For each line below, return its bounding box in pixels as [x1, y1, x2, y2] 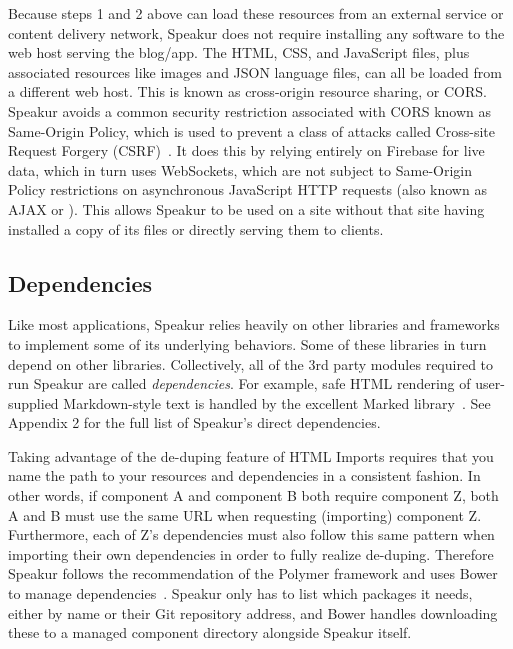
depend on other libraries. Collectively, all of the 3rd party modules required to [8, 353, 494, 374]
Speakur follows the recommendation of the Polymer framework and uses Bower [8, 563, 498, 584]
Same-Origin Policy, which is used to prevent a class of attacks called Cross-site [8, 120, 495, 141]
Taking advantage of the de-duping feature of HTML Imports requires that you [8, 445, 494, 466]
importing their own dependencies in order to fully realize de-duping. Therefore [8, 543, 494, 564]
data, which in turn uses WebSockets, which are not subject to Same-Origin [8, 159, 472, 180]
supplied [8, 392, 59, 413]
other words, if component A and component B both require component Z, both [8, 485, 499, 506]
